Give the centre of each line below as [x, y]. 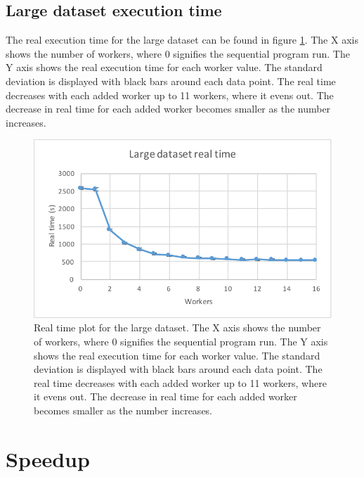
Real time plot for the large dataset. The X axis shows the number [177, 327]
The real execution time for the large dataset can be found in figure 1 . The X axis [182, 40]
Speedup [48, 458]
